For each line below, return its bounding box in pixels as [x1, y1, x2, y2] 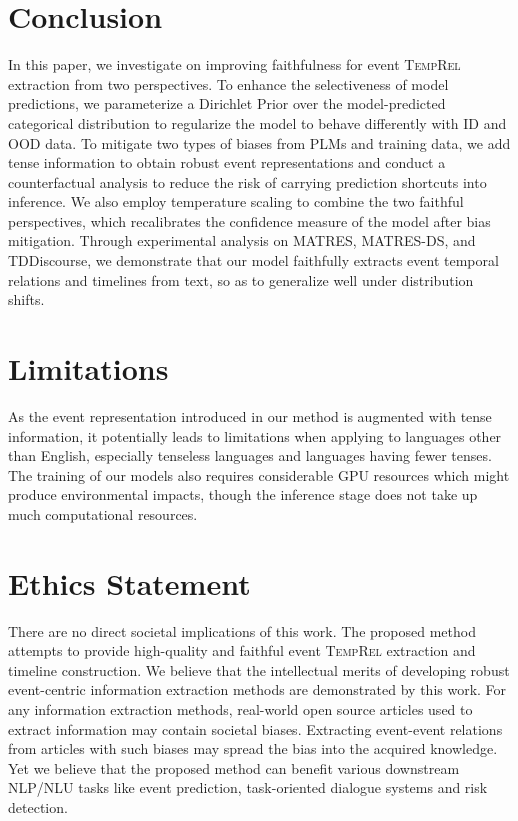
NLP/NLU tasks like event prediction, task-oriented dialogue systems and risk [8, 777, 488, 798]
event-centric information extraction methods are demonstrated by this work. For [8, 679, 507, 700]
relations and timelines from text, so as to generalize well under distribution [8, 269, 474, 290]
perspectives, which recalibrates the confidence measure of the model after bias [8, 210, 491, 231]
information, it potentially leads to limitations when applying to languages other [8, 425, 502, 446]
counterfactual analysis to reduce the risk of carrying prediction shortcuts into [8, 171, 487, 192]
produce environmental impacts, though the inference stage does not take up [8, 484, 478, 505]
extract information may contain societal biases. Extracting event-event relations [8, 718, 503, 739]
